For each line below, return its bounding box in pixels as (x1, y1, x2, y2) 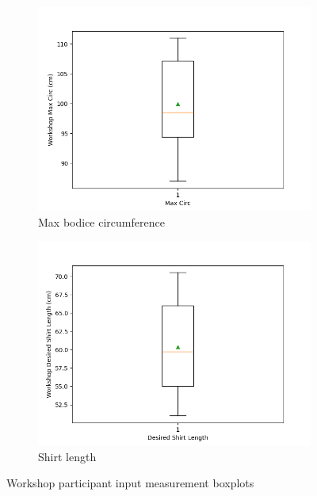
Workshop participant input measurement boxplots (6, 475, 254, 491)
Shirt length (38, 448, 97, 464)
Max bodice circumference (38, 213, 165, 230)
